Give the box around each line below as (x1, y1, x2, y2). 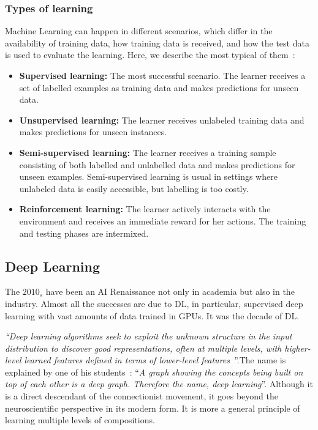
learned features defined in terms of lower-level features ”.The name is (24, 354, 286, 366)
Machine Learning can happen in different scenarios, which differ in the (5, 24, 273, 37)
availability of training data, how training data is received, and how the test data (5, 36, 309, 49)
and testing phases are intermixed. (19, 226, 149, 239)
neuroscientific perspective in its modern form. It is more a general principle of (5, 401, 300, 414)
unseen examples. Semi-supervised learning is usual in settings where (19, 170, 278, 183)
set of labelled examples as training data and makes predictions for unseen (19, 81, 299, 94)
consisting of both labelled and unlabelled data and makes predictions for (19, 158, 295, 171)
